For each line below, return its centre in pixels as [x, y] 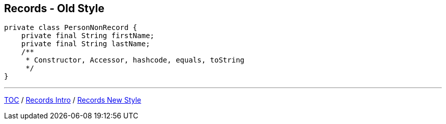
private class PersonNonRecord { [71, 28]
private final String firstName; [88, 36]
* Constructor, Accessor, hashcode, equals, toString [135, 60]
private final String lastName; [86, 44]
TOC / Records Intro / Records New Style [73, 100]
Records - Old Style [54, 8]
